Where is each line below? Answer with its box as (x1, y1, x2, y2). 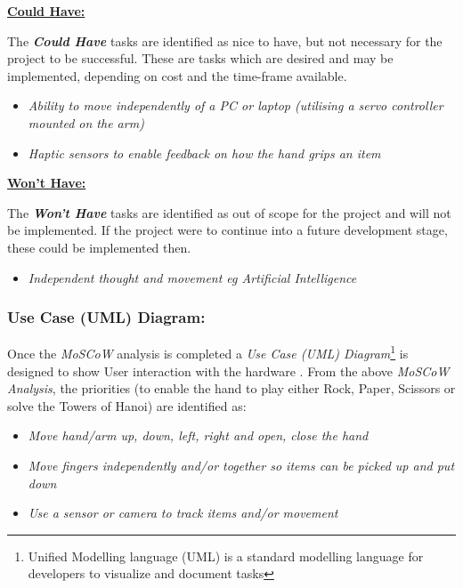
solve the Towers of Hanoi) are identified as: (7, 396, 247, 415)
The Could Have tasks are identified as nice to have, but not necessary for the (7, 31, 443, 50)
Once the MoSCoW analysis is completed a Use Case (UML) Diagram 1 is (7, 342, 409, 362)
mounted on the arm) (28, 113, 144, 132)
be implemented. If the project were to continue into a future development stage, (7, 221, 448, 239)
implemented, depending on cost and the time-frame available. (7, 66, 347, 85)
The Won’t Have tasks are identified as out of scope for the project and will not (7, 203, 451, 222)
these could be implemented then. (7, 238, 191, 256)
